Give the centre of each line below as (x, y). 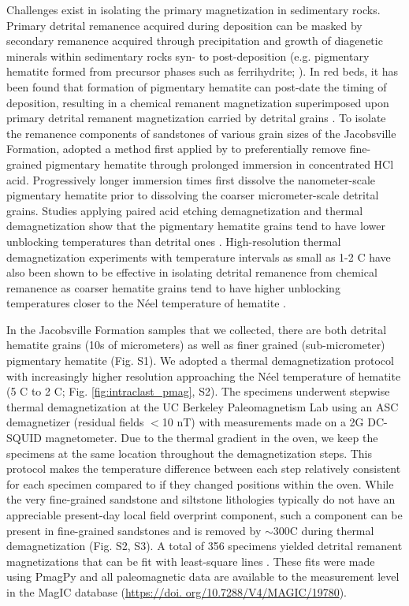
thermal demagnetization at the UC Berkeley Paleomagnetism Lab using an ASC (203, 406)
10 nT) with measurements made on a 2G (263, 422)
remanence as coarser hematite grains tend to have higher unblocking (173, 287)
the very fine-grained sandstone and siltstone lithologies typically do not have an (201, 499)
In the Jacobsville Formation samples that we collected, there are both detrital (197, 329)
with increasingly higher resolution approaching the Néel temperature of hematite (204, 375)
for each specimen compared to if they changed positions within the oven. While (200, 483)
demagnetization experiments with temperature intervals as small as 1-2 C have (199, 257)
